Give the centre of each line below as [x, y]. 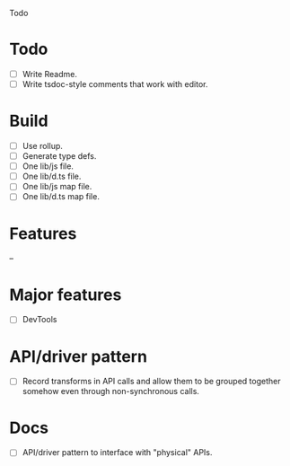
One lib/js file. [48, 166]
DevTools [40, 320]
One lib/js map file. [57, 187]
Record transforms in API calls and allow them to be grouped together [151, 382]
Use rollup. [42, 146]
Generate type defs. [59, 156]
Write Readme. [50, 74]
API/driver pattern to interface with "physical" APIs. [117, 453]
